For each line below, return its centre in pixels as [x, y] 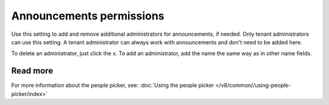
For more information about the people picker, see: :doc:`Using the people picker [113, 86]
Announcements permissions [88, 16]
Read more [32, 71]
